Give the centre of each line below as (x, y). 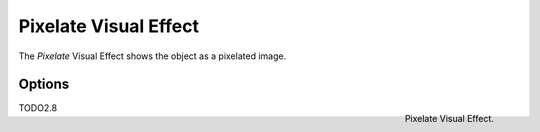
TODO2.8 (38, 108)
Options (44, 84)
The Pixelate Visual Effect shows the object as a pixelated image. (152, 56)
